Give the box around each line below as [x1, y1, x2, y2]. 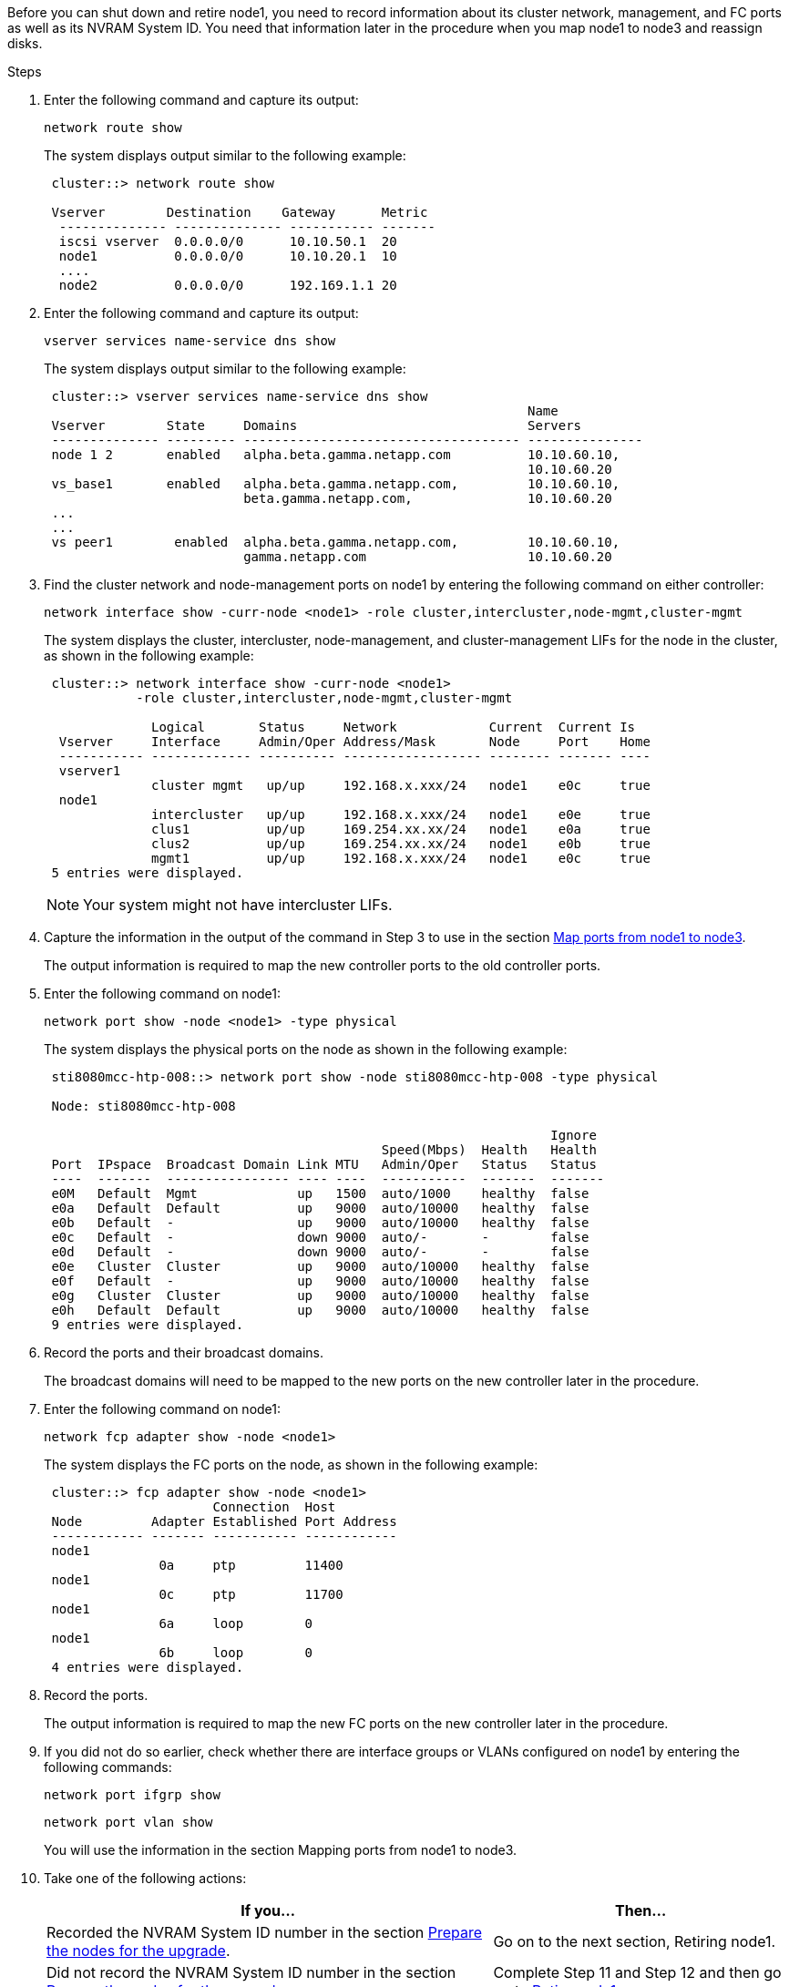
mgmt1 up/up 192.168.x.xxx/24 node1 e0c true [151, 851, 651, 865]
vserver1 [58, 763, 121, 778]
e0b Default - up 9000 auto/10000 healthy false [51, 1215, 589, 1230]
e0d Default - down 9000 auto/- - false [51, 1244, 589, 1259]
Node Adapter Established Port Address [51, 1514, 397, 1529]
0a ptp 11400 [159, 1558, 343, 1572]
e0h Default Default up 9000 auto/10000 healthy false [51, 1303, 589, 1317]
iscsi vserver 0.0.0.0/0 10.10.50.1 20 [58, 234, 397, 249]
